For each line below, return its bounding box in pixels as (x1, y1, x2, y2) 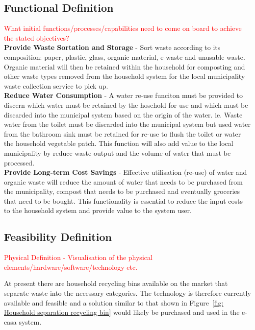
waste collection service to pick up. (4, 80, 108, 91)
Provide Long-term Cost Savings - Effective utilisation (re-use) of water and (4, 167, 247, 177)
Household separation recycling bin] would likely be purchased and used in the (4, 307, 240, 317)
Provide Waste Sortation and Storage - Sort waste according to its (4, 42, 221, 52)
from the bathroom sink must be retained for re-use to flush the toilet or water (4, 128, 241, 139)
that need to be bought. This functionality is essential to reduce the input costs (4, 195, 243, 206)
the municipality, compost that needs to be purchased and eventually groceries (4, 186, 240, 196)
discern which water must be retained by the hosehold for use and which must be (4, 99, 248, 110)
